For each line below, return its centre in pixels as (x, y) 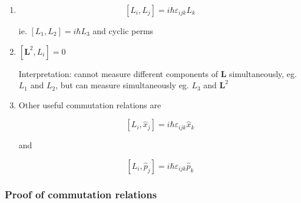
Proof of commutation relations (81, 194)
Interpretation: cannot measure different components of (118, 73)
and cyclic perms (123, 31)
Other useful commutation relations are (90, 104)
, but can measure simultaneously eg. (122, 85)
